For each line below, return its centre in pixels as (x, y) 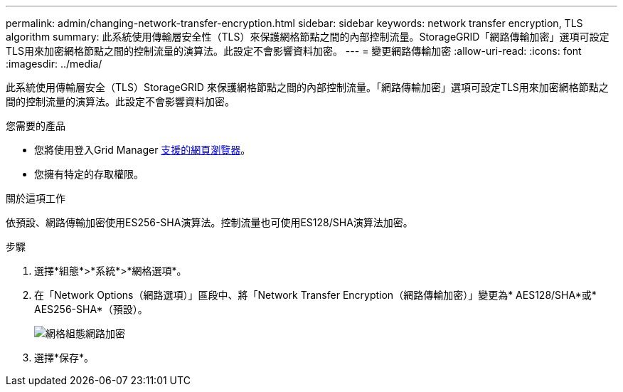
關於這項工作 (36, 198)
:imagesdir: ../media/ (54, 64)
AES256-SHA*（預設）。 (91, 309)
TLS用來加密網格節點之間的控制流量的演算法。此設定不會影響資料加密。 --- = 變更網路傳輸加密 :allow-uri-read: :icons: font (294, 51)
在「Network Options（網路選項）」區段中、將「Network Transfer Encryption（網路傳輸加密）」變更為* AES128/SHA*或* (315, 295)
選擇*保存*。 (64, 357)
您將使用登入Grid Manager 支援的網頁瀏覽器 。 (143, 150)
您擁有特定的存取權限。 (89, 174)
